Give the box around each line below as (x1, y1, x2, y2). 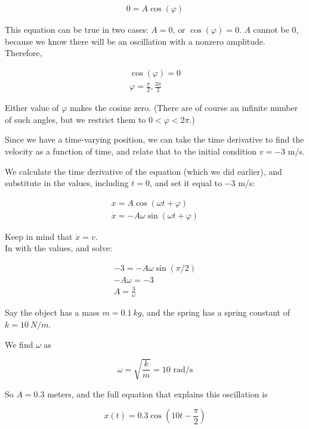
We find (5, 338, 33, 350)
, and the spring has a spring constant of (141, 306, 290, 319)
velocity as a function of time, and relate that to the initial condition (5, 145, 257, 157)
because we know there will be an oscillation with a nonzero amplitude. (5, 35, 265, 47)
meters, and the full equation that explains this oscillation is (47, 387, 268, 400)
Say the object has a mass (5, 306, 100, 319)
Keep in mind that (5, 230, 73, 242)
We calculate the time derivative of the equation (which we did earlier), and (5, 165, 282, 177)
